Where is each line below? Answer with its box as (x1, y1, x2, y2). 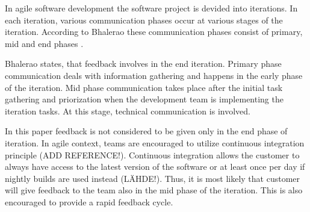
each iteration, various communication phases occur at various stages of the (5, 13, 283, 26)
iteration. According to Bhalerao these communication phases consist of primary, (5, 25, 303, 38)
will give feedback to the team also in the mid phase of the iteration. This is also (5, 184, 303, 196)
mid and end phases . (5, 37, 84, 49)
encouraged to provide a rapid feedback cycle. (5, 195, 173, 208)
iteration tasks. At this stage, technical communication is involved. (5, 104, 250, 117)
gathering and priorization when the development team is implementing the (5, 93, 284, 105)
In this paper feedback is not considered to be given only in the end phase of (5, 125, 288, 137)
